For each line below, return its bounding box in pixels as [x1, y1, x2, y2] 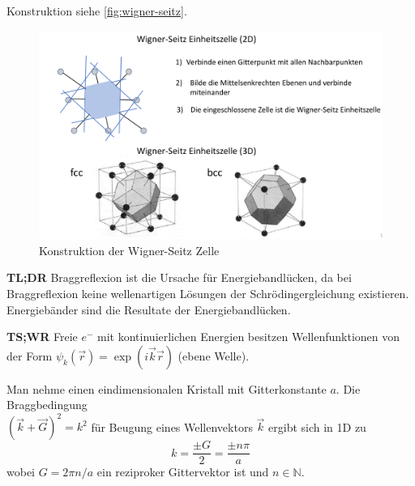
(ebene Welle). [178, 347, 250, 364]
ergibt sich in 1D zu [268, 418, 366, 435]
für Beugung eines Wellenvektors [91, 418, 253, 435]
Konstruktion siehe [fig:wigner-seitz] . [6, 2, 187, 19]
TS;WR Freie [6, 328, 78, 345]
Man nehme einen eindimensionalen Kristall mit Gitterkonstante [6, 380, 327, 397]
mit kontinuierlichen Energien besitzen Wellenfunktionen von [97, 328, 400, 345]
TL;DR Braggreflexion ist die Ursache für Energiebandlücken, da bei [6, 269, 352, 286]
